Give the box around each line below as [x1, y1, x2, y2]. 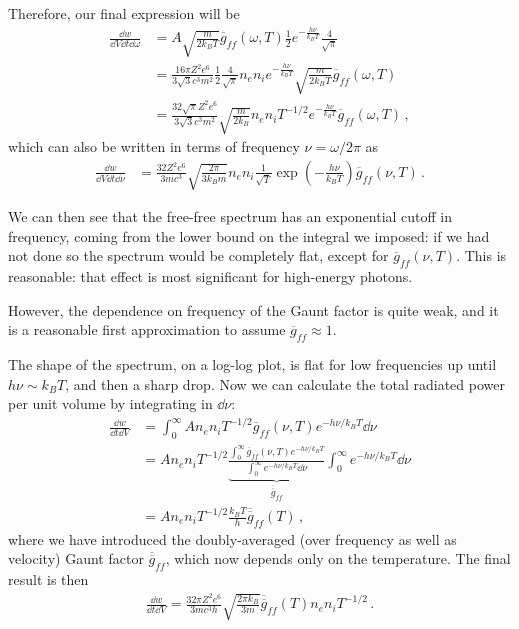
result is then [8, 569, 89, 590]
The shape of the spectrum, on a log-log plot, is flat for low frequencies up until [8, 354, 497, 375]
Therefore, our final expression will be [8, 3, 240, 23]
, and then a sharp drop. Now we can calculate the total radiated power [65, 373, 505, 394]
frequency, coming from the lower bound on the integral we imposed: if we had [8, 225, 490, 246]
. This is [456, 245, 507, 266]
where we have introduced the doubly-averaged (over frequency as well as [8, 528, 457, 549]
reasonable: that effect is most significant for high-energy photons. [8, 266, 413, 287]
